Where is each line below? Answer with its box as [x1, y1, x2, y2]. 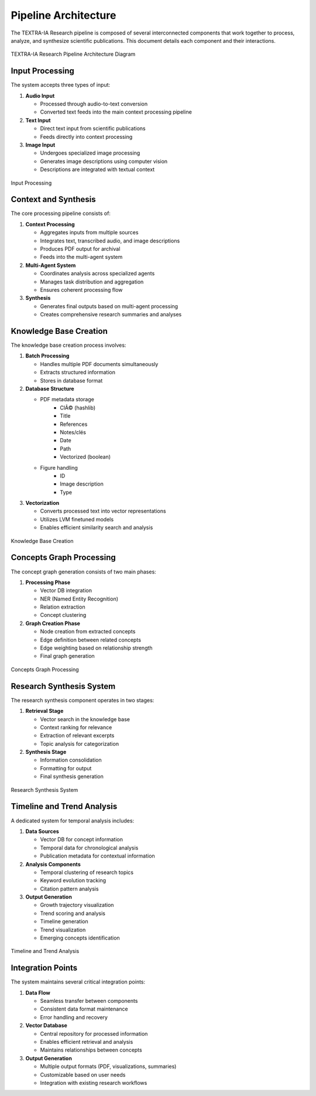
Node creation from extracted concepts [40, 628, 136, 635]
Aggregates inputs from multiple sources [40, 229, 139, 236]
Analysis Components [25, 861, 81, 868]
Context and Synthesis [11, 194, 96, 204]
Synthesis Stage [25, 749, 67, 756]
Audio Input [25, 92, 55, 99]
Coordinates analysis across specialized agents [40, 270, 155, 277]
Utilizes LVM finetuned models [40, 515, 114, 523]
